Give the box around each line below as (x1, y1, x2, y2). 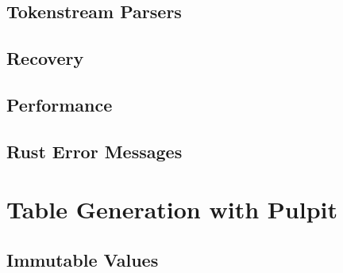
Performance (6, 92, 113, 116)
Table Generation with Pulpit (6, 193, 337, 226)
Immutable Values (6, 247, 159, 271)
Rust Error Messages (6, 138, 183, 163)
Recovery (6, 46, 84, 70)
